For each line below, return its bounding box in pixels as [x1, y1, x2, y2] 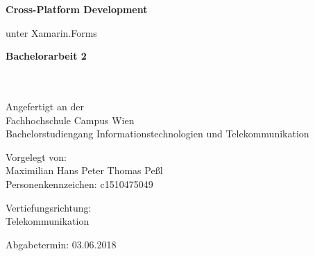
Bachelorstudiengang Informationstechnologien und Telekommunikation [6, 126, 309, 141]
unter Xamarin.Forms [6, 25, 97, 40]
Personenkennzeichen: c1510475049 [6, 176, 153, 191]
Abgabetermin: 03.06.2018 [6, 237, 117, 251]
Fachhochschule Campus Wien [6, 112, 135, 127]
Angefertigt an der [6, 99, 84, 113]
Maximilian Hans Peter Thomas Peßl [6, 163, 163, 178]
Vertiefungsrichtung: [6, 200, 92, 214]
